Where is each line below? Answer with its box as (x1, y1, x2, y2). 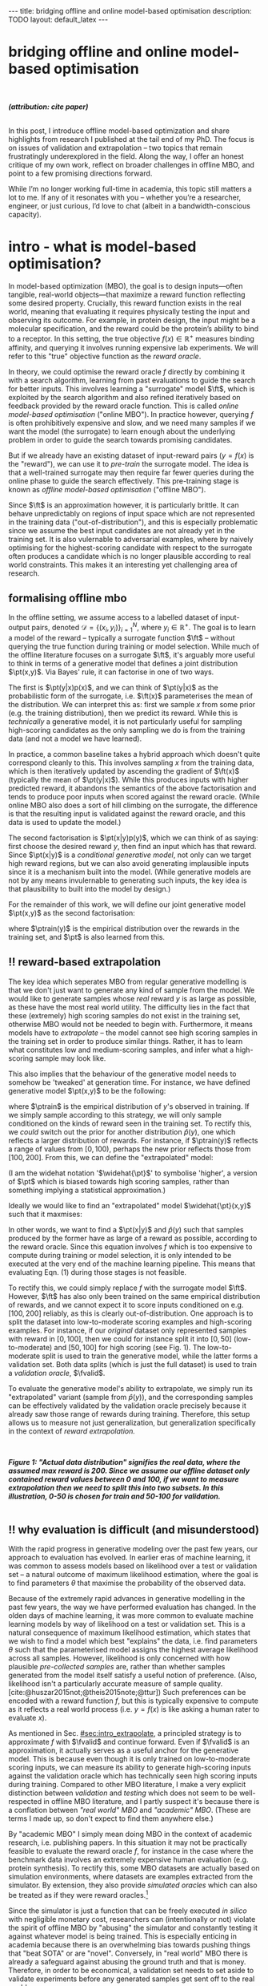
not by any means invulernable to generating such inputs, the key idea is (8, 876, 247, 885)
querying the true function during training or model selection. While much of (8, 641, 260, 651)
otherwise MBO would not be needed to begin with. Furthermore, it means (8, 1019, 254, 1029)
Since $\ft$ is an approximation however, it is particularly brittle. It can (8, 500, 240, 510)
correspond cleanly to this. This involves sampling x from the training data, (8, 758, 254, 767)
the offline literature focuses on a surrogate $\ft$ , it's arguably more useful (8, 649, 255, 659)
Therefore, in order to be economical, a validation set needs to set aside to (8, 1966, 254, 1976)
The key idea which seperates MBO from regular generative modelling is (8, 977, 247, 986)
